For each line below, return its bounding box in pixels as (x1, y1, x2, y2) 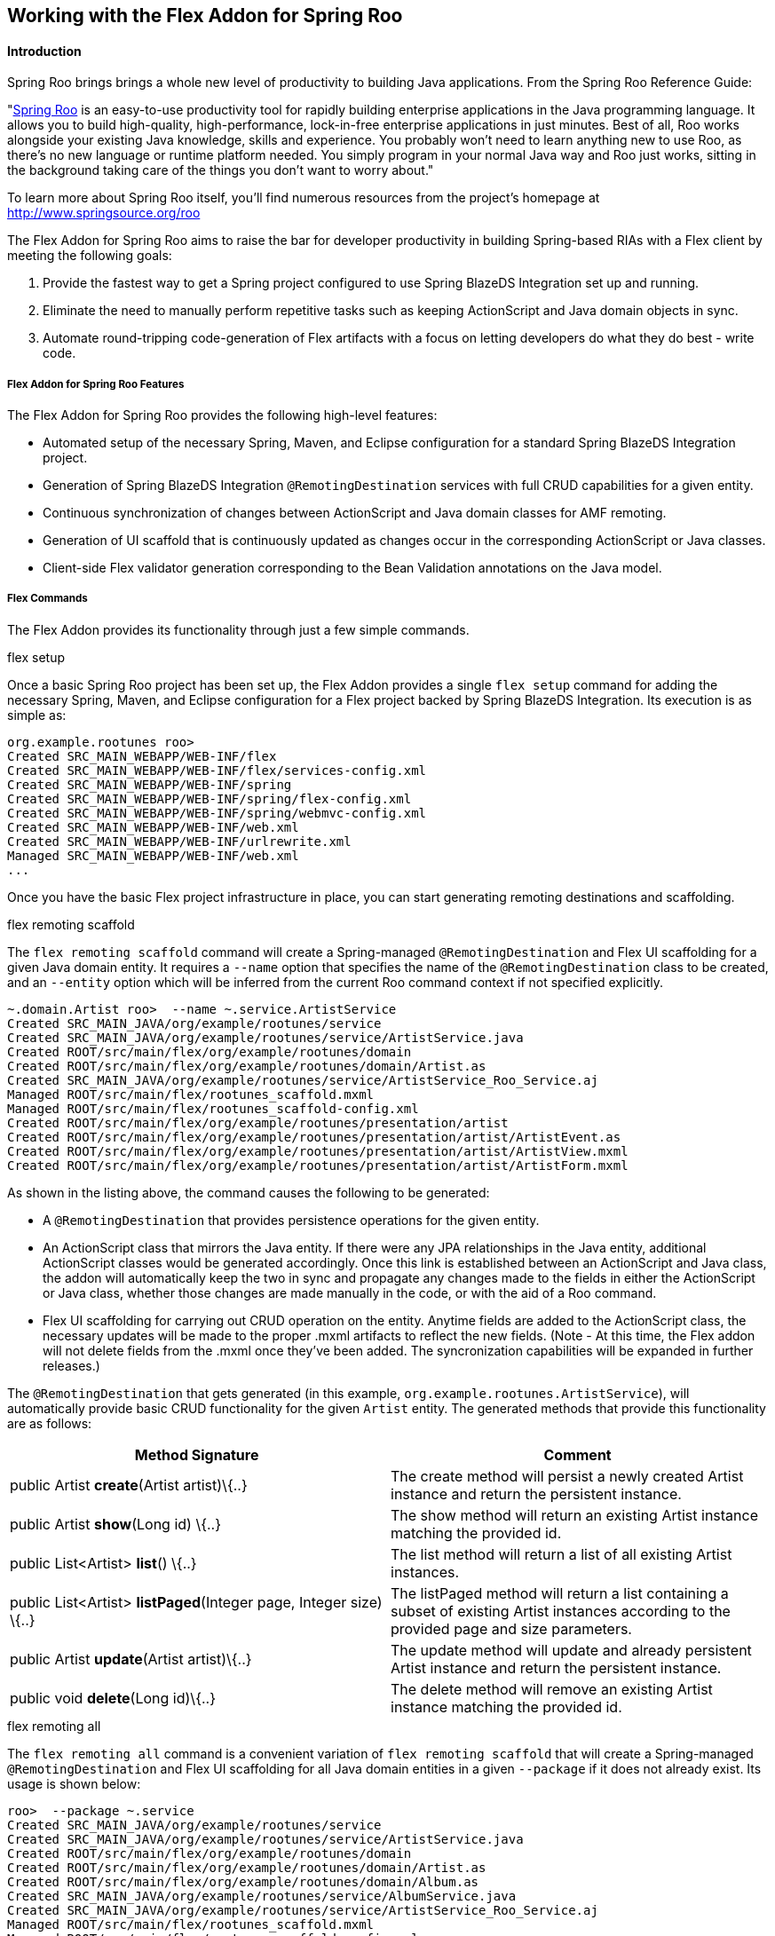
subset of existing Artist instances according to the (391, 1601, 731, 1620)
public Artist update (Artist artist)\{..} (10, 1649, 252, 1668)
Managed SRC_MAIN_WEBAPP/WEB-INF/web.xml (7, 848, 299, 863)
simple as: (7, 707, 67, 723)
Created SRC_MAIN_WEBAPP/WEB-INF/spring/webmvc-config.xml (7, 805, 427, 820)
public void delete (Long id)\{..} (10, 1688, 216, 1707)
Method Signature (134, 1445, 259, 1464)
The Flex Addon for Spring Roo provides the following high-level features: (7, 407, 438, 423)
